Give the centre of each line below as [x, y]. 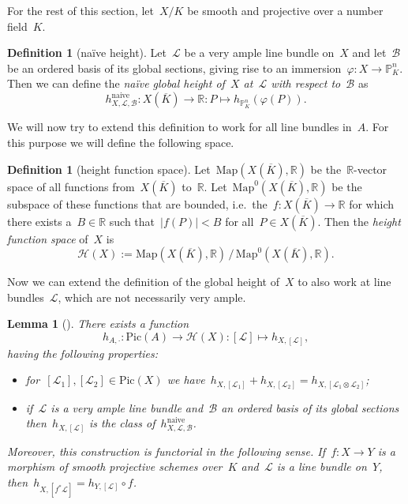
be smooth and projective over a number [285, 10]
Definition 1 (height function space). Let [109, 169]
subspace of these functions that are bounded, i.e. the [137, 203]
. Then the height [359, 221]
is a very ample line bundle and [127, 407]
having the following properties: [83, 353]
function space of [48, 238]
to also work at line [344, 282]
